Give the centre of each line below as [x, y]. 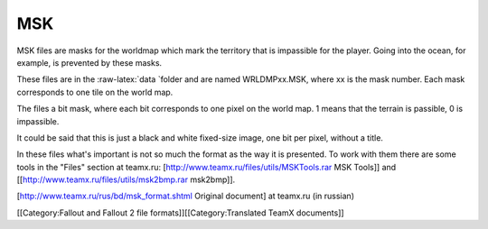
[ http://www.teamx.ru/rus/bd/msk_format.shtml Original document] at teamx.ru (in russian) [185, 196]
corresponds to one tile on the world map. [95, 92]
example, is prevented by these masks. [89, 62]
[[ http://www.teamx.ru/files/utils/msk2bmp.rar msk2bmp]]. [126, 179]
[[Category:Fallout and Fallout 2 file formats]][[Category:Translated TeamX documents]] [180, 213]
